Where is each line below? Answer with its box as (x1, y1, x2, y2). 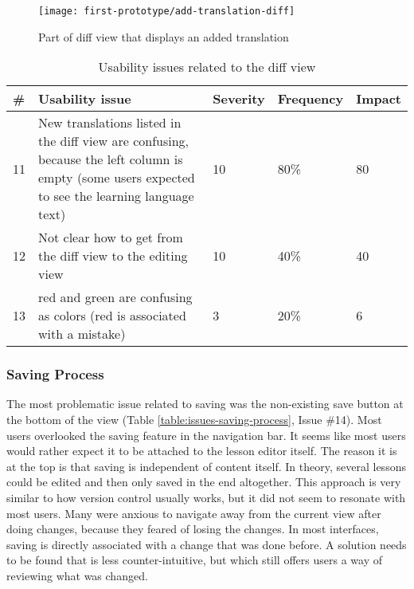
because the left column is (38, 150, 183, 169)
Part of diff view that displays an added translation (38, 28, 289, 45)
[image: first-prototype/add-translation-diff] (38, 6, 295, 17)
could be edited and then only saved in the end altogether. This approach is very (6, 473, 401, 490)
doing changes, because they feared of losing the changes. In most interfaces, (6, 520, 379, 537)
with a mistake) (38, 324, 126, 344)
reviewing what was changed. (6, 567, 148, 583)
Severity (213, 89, 265, 108)
